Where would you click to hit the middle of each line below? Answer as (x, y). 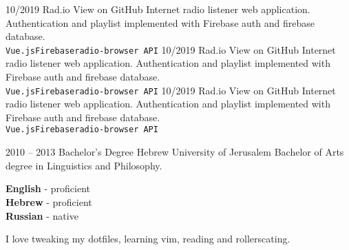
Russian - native (42, 215)
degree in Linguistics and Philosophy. (84, 165)
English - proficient (48, 188)
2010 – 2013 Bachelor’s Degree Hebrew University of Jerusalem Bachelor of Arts (175, 152)
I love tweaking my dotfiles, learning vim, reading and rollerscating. (148, 239)
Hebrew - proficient (49, 201)
